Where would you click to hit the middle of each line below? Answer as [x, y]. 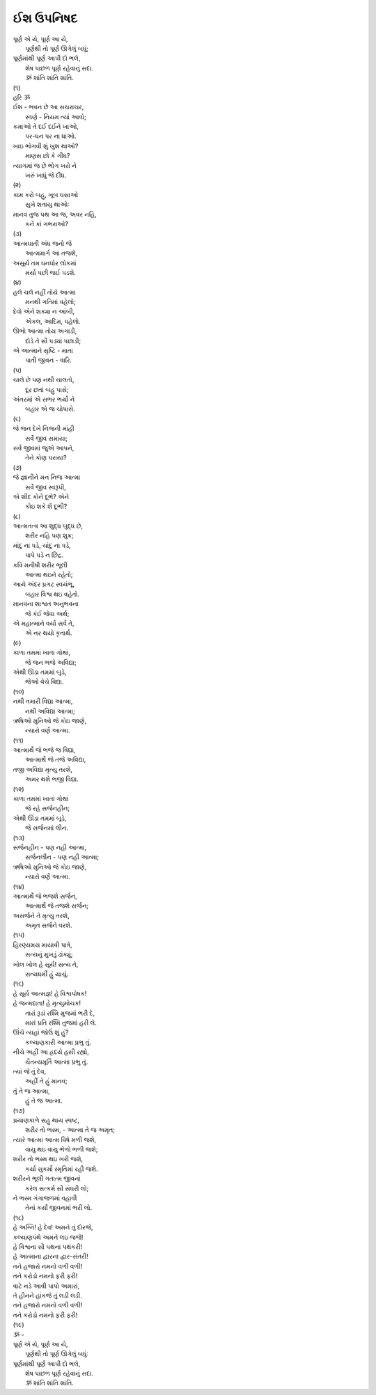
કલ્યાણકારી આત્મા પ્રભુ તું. [58, 1042]
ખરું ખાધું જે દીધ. [46, 175]
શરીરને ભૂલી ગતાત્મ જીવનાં [47, 1179]
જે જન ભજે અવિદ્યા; [51, 662]
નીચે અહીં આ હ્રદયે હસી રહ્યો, [51, 1052]
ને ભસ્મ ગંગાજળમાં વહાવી [45, 1198]
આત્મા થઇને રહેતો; [49, 575]
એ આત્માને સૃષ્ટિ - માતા [43, 351]
